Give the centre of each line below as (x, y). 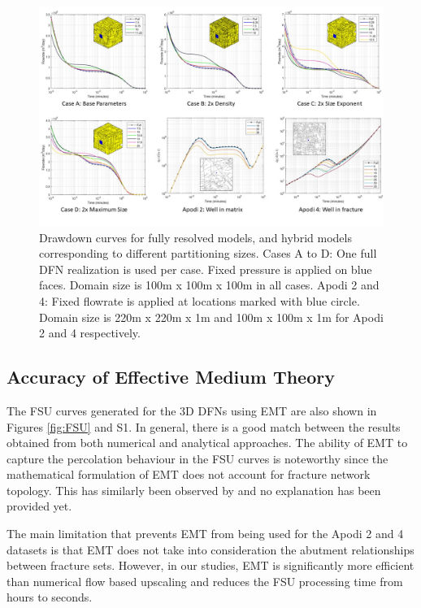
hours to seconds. (50, 597)
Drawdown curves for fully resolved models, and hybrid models (195, 237)
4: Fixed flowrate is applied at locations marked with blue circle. (200, 300)
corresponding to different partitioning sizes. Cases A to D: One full (208, 253)
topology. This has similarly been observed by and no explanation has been (194, 490)
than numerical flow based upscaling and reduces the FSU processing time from (205, 581)
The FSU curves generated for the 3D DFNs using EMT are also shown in (192, 410)
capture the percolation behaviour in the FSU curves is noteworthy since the (197, 458)
